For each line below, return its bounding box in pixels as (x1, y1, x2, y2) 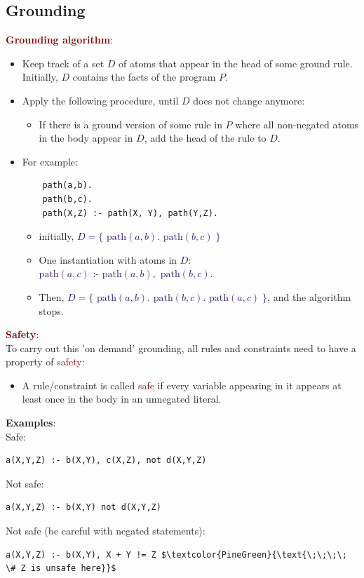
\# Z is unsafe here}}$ (6, 563, 116, 574)
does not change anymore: (193, 93, 305, 107)
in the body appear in (39, 130, 133, 145)
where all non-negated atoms (235, 116, 359, 131)
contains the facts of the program (72, 69, 216, 84)
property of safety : (6, 354, 85, 369)
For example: (22, 154, 78, 168)
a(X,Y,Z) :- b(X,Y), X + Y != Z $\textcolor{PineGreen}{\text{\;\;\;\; (6, 549, 347, 560)
